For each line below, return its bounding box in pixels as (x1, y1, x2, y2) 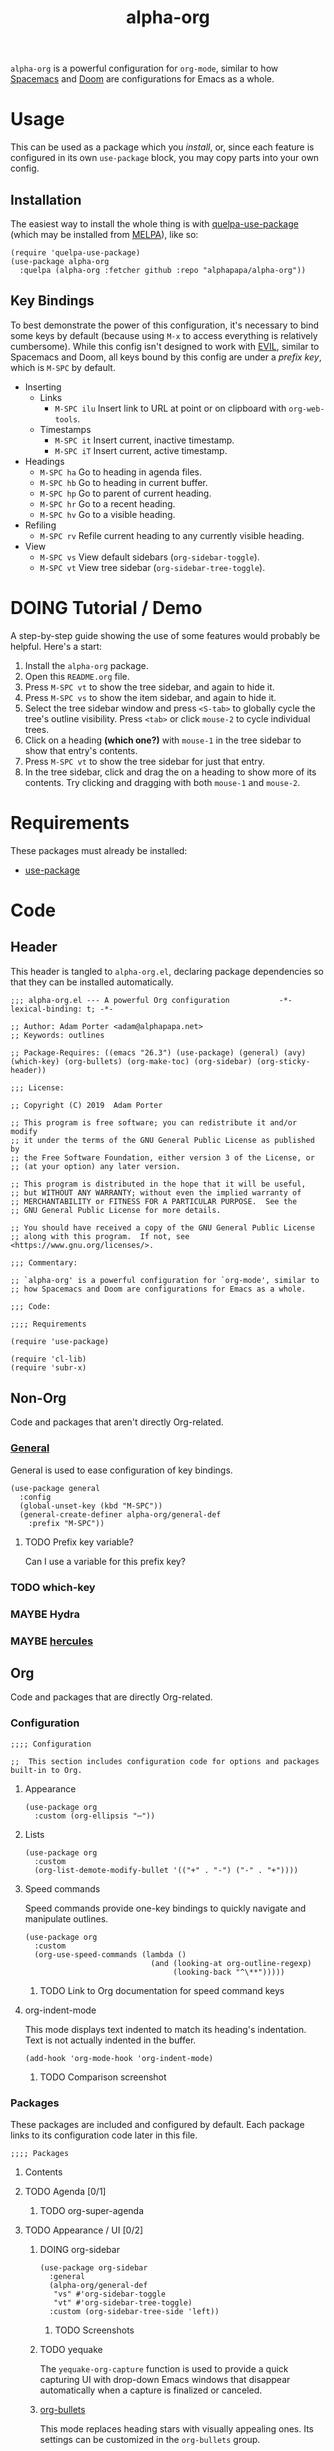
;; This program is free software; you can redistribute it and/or (10, 1117, 298, 1128)
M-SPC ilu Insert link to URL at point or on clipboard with (54, 402, 287, 414)
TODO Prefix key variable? (24, 1536, 134, 1548)
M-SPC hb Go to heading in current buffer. (39, 476, 208, 488)
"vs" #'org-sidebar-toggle (53, 2289, 167, 2299)
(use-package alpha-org (10, 256, 110, 266)
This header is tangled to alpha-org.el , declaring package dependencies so (10, 965, 325, 977)
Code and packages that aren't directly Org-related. (10, 1416, 224, 1428)
